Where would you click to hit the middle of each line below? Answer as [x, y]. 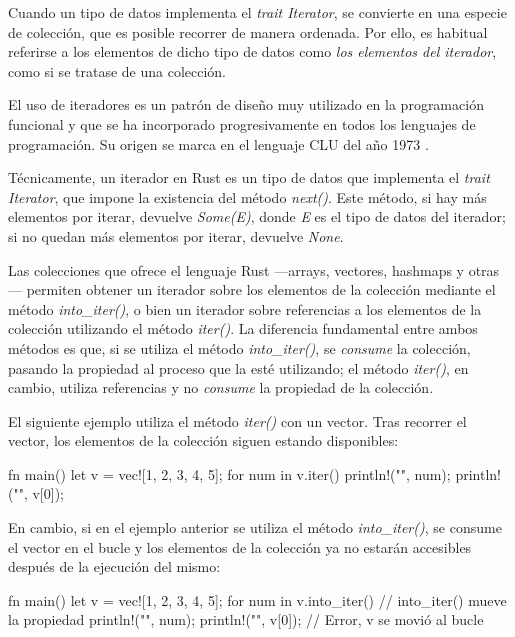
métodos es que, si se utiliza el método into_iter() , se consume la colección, [239, 347]
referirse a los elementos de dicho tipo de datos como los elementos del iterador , [252, 51]
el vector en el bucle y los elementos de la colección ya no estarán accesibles [240, 546]
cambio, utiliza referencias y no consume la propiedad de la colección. [221, 387]
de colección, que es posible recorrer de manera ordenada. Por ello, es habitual [248, 31]
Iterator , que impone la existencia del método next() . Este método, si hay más [247, 196]
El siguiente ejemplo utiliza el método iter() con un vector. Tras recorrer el [237, 420]
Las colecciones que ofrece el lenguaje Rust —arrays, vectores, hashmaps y [236, 269]
